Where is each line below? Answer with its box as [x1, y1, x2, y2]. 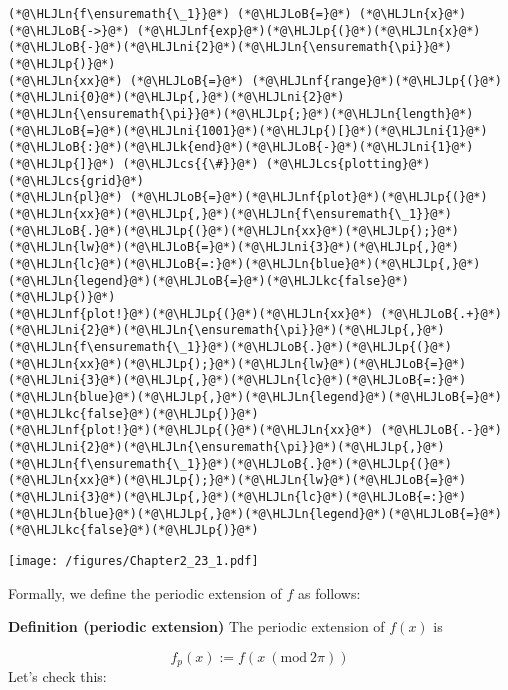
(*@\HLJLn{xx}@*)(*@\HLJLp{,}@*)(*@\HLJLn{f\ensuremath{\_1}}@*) [8, 206, 452, 221]
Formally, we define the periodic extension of [8, 582, 282, 603]
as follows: [297, 582, 361, 603]
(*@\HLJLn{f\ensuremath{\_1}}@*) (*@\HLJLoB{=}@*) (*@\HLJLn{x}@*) [8, 7, 467, 21]
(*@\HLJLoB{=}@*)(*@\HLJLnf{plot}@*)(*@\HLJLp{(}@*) [129, 190, 488, 205]
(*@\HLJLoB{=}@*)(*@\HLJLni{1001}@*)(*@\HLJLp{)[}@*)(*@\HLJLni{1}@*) [8, 123, 488, 138]
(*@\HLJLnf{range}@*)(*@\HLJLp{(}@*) [251, 73, 502, 88]
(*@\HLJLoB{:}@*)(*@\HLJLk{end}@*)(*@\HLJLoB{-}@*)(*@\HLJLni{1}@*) [8, 140, 474, 155]
